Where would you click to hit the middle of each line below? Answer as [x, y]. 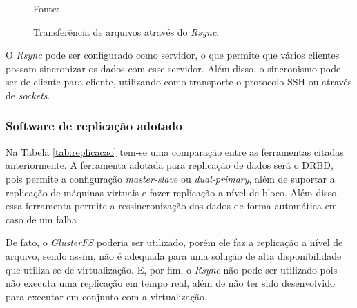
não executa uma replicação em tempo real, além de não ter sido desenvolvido [170, 283]
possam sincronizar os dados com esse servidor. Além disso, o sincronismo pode [173, 68]
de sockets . [28, 95]
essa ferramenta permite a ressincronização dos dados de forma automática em [172, 206]
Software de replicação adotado [94, 126]
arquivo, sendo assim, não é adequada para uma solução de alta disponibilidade [174, 255]
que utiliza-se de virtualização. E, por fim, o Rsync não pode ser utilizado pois [172, 269]
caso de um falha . [44, 219]
